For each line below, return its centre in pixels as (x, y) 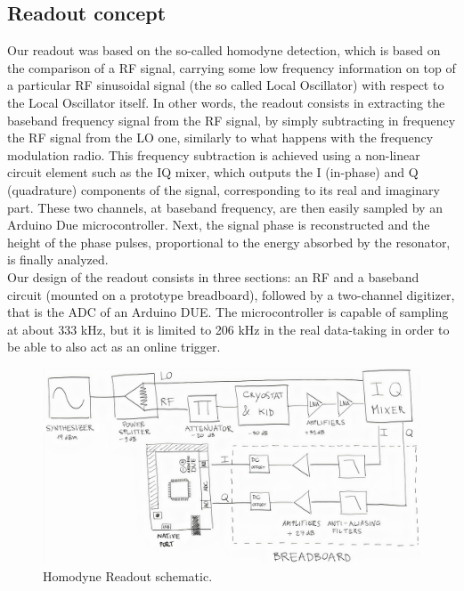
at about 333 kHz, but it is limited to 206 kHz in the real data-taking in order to (228, 329)
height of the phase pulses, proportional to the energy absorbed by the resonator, (229, 242)
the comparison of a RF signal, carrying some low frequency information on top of (232, 67)
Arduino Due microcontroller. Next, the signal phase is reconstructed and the (219, 225)
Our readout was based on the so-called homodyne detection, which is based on (224, 50)
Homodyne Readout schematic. (128, 575)
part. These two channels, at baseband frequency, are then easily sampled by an (225, 207)
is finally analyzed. (58, 259)
